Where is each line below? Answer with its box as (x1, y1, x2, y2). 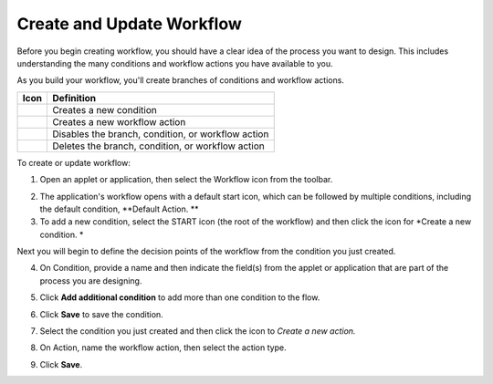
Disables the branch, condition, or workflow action (51, 128, 269, 140)
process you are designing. (39, 275, 142, 286)
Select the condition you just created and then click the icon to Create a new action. (39, 326, 356, 337)
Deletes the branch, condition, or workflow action (51, 140, 265, 152)
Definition (51, 91, 97, 104)
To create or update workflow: (16, 157, 131, 168)
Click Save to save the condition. (39, 308, 163, 319)
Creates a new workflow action (51, 115, 186, 128)
